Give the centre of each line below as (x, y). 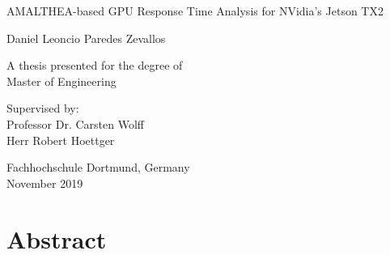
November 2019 (45, 183)
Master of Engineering (61, 81)
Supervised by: (43, 108)
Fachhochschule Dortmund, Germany (98, 167)
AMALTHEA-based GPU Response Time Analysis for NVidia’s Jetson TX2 (195, 11)
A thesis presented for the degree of (95, 65)
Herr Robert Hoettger (61, 140)
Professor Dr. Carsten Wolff (75, 123)
